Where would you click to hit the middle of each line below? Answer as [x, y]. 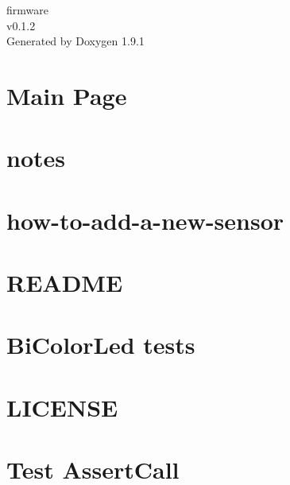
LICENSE [62, 407]
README [65, 283]
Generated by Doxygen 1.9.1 [75, 41]
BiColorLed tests [101, 345]
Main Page [67, 95]
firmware [27, 10]
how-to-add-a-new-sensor [145, 220]
